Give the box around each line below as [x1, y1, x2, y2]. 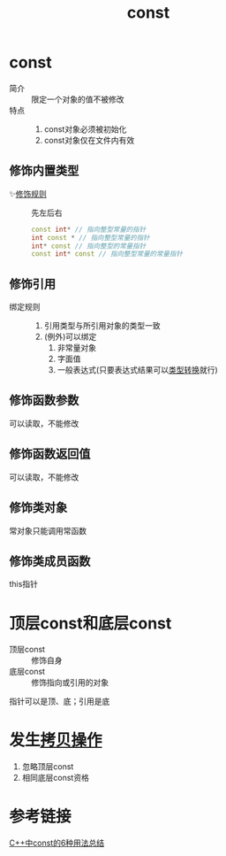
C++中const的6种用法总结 [9, 837, 105, 848]
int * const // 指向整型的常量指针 [31, 242, 147, 251]
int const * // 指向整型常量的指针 [31, 233, 150, 242]
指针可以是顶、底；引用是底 [9, 696, 110, 706]
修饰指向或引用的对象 [31, 677, 109, 688]
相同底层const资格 [21, 773, 90, 783]
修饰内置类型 [9, 163, 79, 179]
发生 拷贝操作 [9, 730, 103, 751]
